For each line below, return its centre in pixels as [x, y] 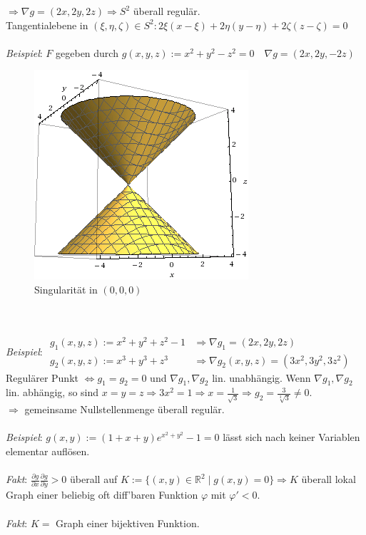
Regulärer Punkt [42, 377]
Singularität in [66, 289]
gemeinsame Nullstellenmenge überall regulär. [124, 409]
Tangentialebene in [47, 25]
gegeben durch [87, 52]
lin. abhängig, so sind [52, 392]
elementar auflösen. [48, 451]
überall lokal [329, 479]
